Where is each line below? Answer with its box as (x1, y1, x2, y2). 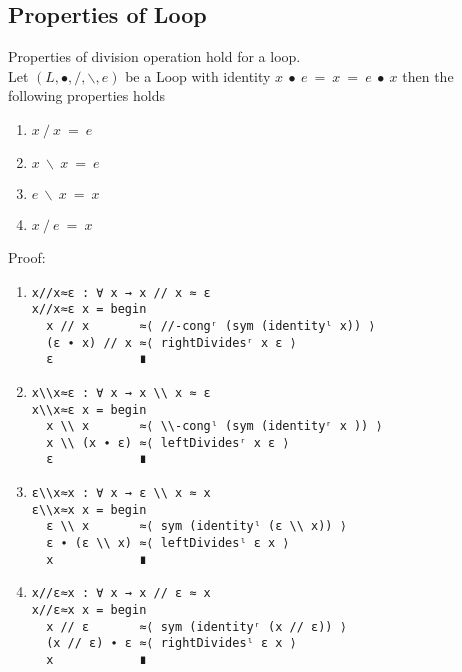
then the (402, 65, 454, 86)
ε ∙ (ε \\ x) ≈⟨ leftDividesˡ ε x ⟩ (46, 536, 290, 551)
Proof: (8, 246, 46, 267)
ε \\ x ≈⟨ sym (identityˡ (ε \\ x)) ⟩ (46, 519, 347, 534)
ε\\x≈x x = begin (31, 502, 147, 517)
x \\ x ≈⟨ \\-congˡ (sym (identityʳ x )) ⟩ (46, 419, 383, 434)
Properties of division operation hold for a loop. (8, 46, 301, 67)
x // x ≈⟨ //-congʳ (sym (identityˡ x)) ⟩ (46, 318, 376, 333)
